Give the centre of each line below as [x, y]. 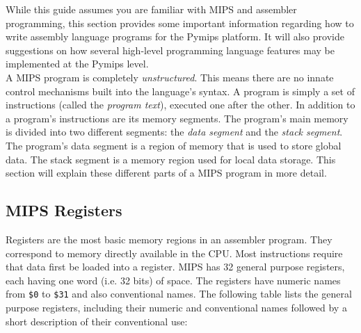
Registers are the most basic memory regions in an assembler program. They [169, 239]
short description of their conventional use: [97, 321]
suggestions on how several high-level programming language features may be [170, 50]
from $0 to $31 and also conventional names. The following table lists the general [179, 294]
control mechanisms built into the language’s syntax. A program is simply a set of [180, 91]
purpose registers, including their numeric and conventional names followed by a [176, 307]
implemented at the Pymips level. [77, 64]
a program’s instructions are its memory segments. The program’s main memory [177, 118]
